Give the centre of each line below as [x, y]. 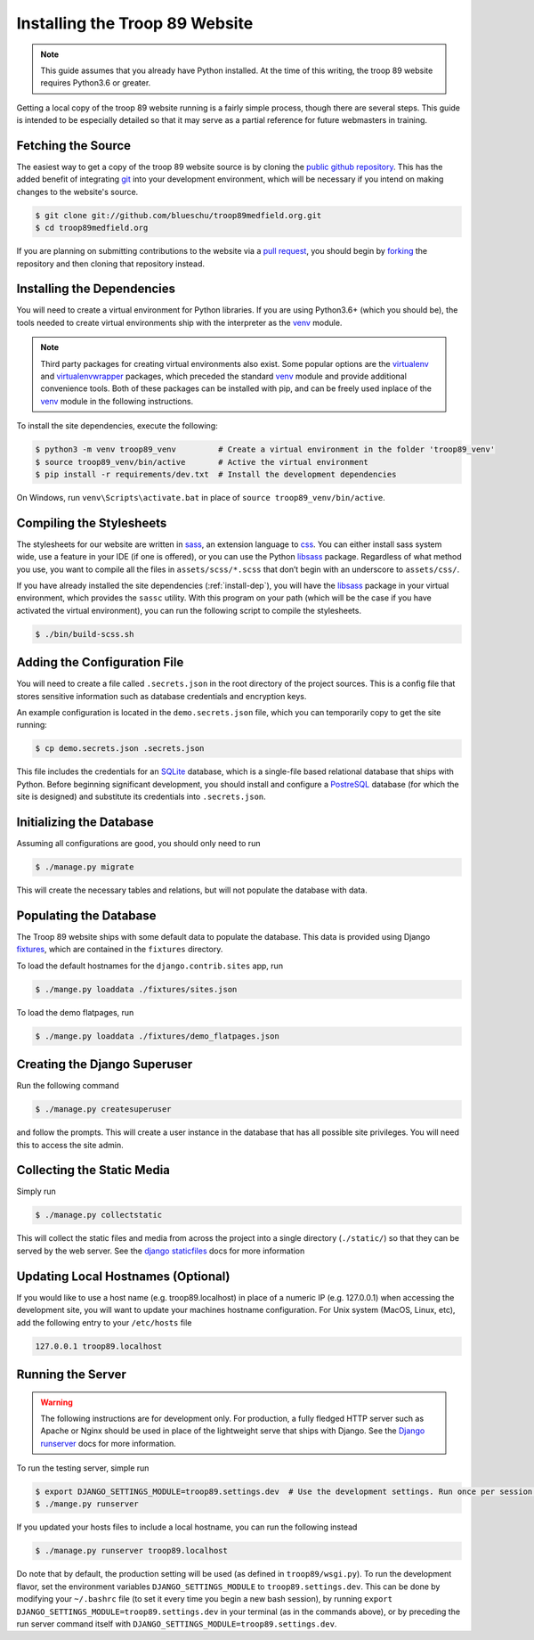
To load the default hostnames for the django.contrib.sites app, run [150, 966]
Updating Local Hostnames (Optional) [123, 1276]
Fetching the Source [74, 146]
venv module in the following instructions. [117, 401]
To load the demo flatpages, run [75, 1012]
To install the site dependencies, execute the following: [117, 426]
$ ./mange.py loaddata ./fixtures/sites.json [136, 989]
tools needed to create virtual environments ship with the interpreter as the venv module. [179, 322]
